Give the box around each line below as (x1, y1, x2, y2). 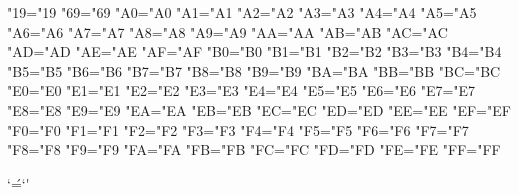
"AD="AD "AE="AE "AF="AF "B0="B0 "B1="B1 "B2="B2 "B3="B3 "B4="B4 (7, 41, 502, 62)
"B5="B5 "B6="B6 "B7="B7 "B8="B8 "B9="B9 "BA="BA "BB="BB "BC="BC (7, 60, 501, 81)
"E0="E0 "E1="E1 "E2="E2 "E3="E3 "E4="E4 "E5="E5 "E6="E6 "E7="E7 (7, 80, 476, 101)
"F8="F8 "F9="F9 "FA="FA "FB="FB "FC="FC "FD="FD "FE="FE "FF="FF (7, 139, 501, 160)
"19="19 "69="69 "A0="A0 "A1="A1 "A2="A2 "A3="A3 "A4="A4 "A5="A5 (7, 2, 477, 22)
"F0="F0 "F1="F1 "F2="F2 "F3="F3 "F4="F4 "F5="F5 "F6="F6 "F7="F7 (7, 119, 469, 140)
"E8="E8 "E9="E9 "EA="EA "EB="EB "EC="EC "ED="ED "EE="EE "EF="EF (7, 99, 511, 120)
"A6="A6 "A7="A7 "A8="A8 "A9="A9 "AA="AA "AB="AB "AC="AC (7, 21, 448, 42)
